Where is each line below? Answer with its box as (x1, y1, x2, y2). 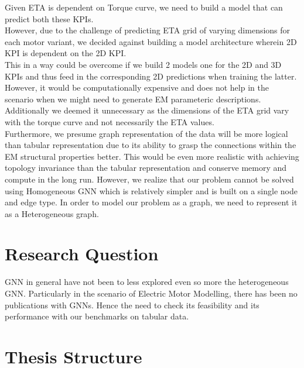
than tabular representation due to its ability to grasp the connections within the (5, 139, 296, 151)
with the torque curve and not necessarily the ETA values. (5, 115, 214, 128)
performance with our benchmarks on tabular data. (5, 310, 189, 322)
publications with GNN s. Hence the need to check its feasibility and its (5, 298, 259, 311)
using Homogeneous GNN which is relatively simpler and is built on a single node (5, 184, 298, 197)
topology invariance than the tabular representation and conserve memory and (5, 161, 287, 174)
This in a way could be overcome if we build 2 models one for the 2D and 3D (5, 58, 282, 70)
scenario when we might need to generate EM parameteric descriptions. (5, 92, 261, 105)
